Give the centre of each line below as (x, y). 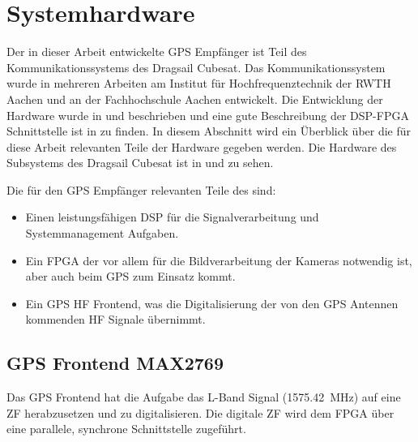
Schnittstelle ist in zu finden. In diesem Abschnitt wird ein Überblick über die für (209, 131)
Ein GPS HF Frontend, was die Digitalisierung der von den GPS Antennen (212, 303)
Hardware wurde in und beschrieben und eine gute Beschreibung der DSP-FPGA (208, 115)
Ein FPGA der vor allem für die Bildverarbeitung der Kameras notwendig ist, (219, 260)
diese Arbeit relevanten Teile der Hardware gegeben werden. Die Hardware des (202, 146)
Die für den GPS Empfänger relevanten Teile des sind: (141, 189)
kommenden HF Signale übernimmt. (115, 319)
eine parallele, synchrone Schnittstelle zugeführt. (126, 429)
